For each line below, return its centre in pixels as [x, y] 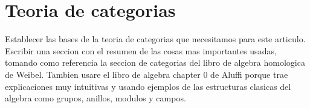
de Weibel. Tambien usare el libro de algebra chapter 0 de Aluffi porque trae [147, 74]
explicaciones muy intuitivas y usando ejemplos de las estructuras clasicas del [148, 86]
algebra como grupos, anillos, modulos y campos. [95, 98]
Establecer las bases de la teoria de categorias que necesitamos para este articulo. [155, 39]
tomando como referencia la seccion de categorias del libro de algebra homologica [155, 62]
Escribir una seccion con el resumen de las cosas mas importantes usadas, [141, 50]
